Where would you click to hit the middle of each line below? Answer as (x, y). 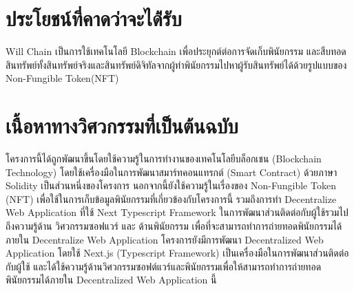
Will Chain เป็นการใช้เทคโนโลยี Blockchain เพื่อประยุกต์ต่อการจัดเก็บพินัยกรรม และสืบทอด (176, 51)
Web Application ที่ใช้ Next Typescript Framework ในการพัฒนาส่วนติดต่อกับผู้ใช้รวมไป (177, 212)
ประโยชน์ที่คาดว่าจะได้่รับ (94, 18)
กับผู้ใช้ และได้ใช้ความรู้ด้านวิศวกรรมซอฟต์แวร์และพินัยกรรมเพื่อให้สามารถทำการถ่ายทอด (164, 266)
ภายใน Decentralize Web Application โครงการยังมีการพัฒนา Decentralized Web (165, 239)
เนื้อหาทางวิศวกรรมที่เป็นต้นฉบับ (122, 126)
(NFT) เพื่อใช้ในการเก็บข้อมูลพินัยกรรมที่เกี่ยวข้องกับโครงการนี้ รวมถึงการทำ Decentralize (171, 198)
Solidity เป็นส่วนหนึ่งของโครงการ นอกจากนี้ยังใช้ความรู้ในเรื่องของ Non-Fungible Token (171, 185)
